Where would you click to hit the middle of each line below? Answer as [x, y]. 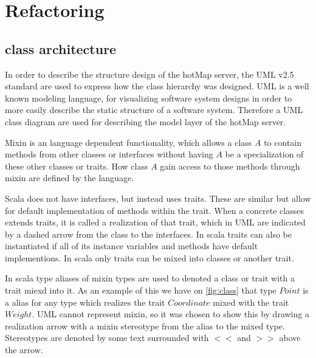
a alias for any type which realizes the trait [85, 302]
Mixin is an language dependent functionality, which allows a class [129, 142]
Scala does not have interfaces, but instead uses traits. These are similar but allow [158, 198]
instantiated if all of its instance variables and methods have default [132, 246]
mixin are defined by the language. [70, 178]
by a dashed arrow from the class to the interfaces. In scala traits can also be [149, 234]
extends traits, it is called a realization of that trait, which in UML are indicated [155, 222]
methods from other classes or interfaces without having [109, 154]
